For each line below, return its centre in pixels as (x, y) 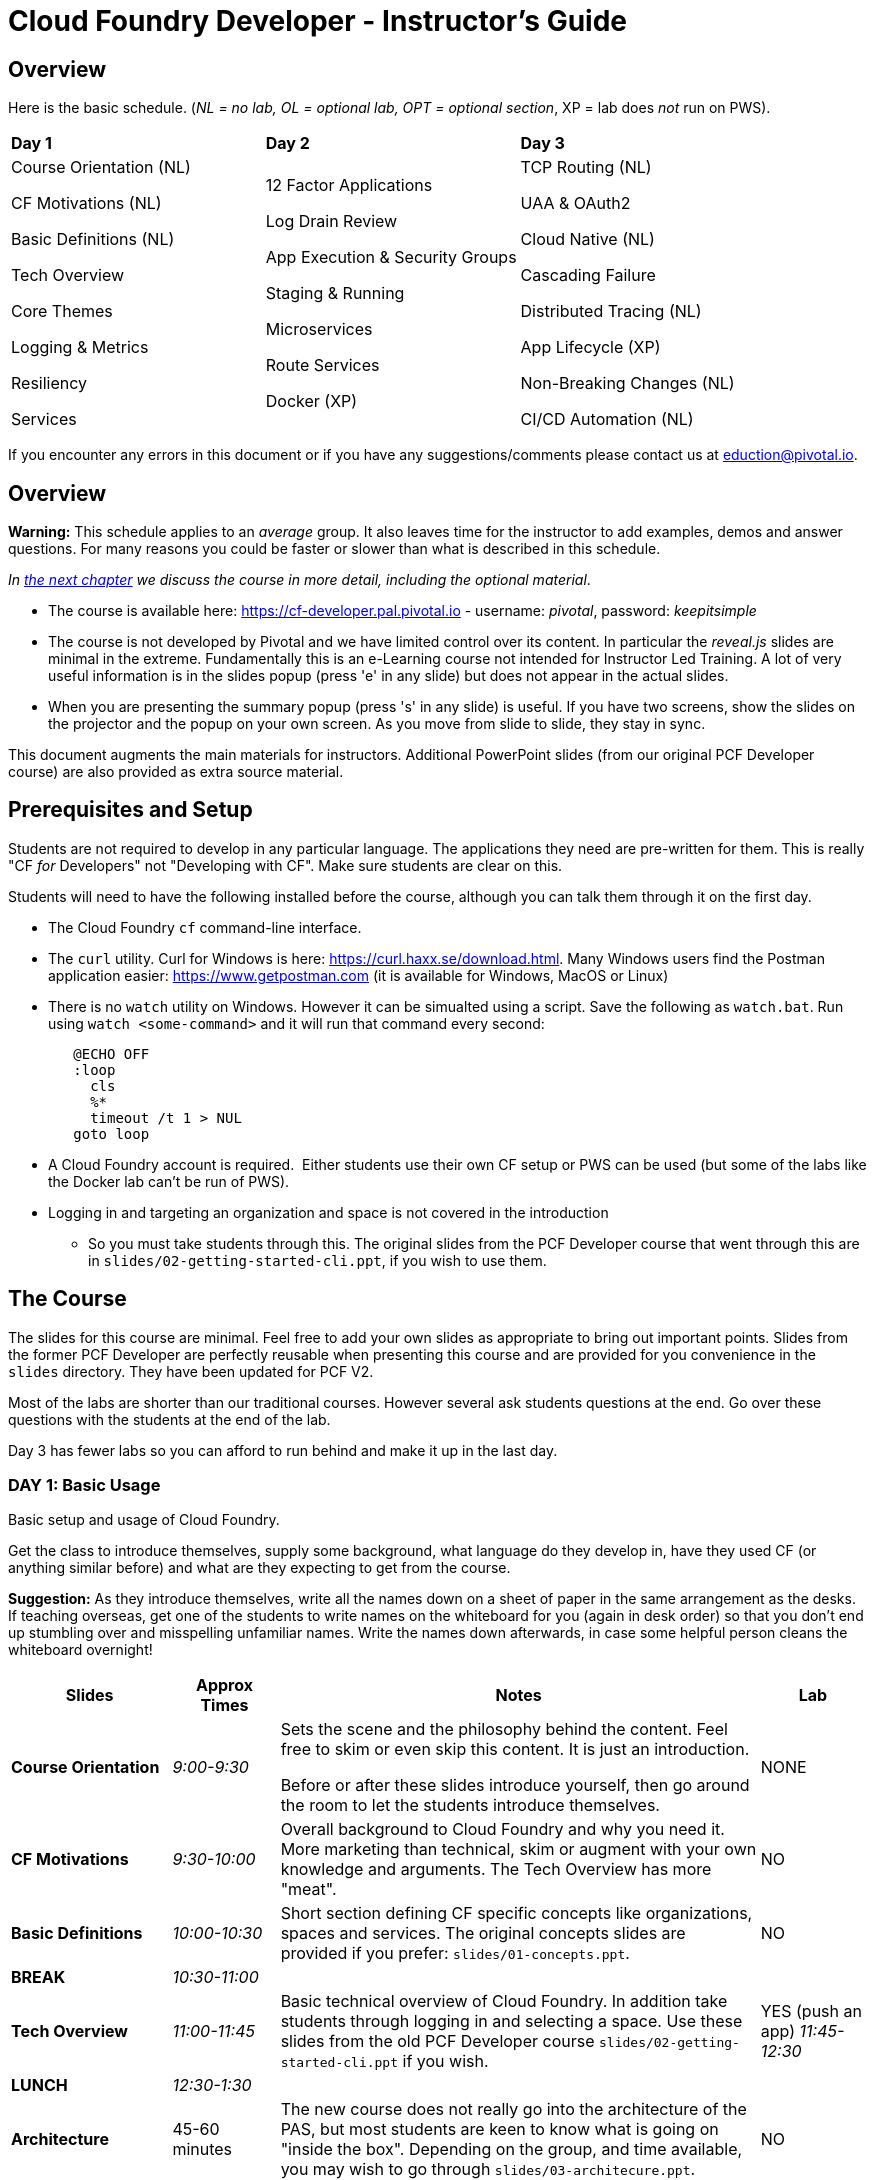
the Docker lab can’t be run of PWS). (169, 1181)
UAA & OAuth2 (575, 203)
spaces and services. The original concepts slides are (483, 1933)
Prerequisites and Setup (130, 810)
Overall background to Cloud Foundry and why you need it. (502, 1829)
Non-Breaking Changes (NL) (627, 383)
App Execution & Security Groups (391, 257)
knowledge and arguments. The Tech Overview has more (496, 1869)
